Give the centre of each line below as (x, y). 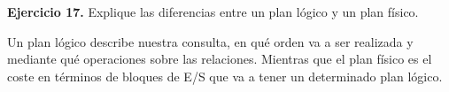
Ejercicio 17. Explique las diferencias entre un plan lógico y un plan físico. (213, 11)
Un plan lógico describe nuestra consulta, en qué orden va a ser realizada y (210, 41)
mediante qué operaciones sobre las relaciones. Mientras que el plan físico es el (220, 59)
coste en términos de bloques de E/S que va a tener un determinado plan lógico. (225, 76)
